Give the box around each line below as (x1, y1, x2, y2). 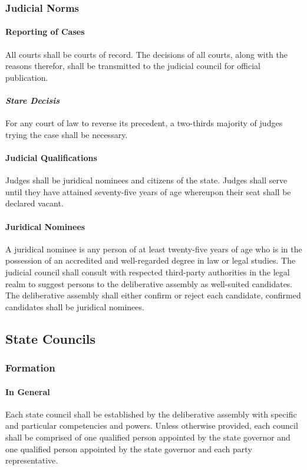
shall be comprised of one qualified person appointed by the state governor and (5, 430, 291, 443)
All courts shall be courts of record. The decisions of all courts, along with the (5, 48, 288, 60)
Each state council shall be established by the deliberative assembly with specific (5, 407, 297, 420)
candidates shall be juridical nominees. (5, 300, 144, 313)
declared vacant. (5, 197, 64, 209)
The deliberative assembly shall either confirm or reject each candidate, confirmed (5, 289, 301, 301)
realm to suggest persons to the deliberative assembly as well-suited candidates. (5, 277, 293, 290)
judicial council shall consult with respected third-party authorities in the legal (5, 265, 290, 278)
